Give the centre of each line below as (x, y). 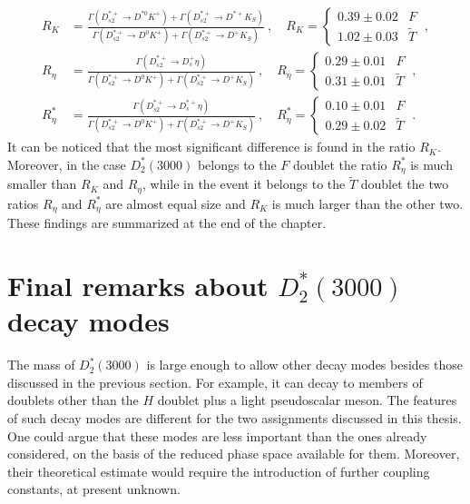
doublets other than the (73, 400)
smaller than (42, 184)
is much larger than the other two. (367, 203)
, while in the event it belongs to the (244, 184)
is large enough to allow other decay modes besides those (304, 365)
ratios (23, 203)
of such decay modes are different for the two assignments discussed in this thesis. (235, 417)
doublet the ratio (340, 164)
